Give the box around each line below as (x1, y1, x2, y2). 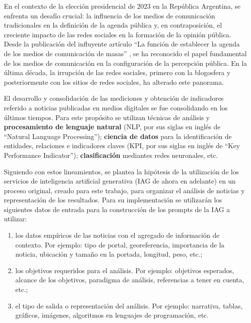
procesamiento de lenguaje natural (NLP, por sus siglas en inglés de (4, 122, 220, 132)
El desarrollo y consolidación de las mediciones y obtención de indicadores (4, 93, 224, 103)
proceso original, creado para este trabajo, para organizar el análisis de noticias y (4, 185, 245, 195)
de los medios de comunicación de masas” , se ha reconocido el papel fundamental (4, 48, 247, 58)
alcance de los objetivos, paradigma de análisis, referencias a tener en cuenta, (15, 275, 244, 285)
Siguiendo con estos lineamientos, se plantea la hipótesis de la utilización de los (4, 166, 239, 176)
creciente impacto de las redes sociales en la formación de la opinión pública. (4, 29, 231, 39)
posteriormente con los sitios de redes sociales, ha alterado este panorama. (4, 77, 224, 87)
